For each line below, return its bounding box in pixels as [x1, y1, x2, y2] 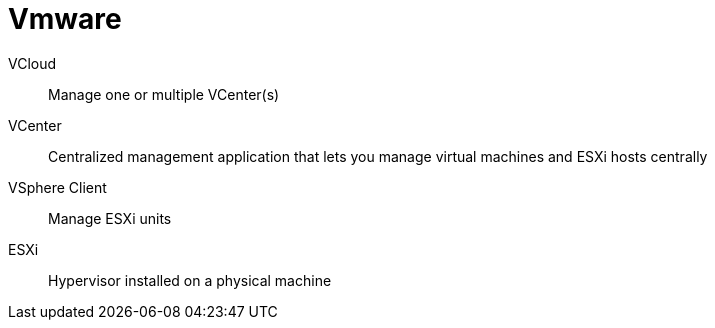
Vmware [8, 2, 122, 36]
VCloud [8, 54, 57, 72]
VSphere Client [8, 178, 107, 196]
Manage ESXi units [48, 209, 172, 227]
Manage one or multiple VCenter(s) [48, 85, 280, 103]
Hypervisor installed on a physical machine [48, 271, 332, 289]
